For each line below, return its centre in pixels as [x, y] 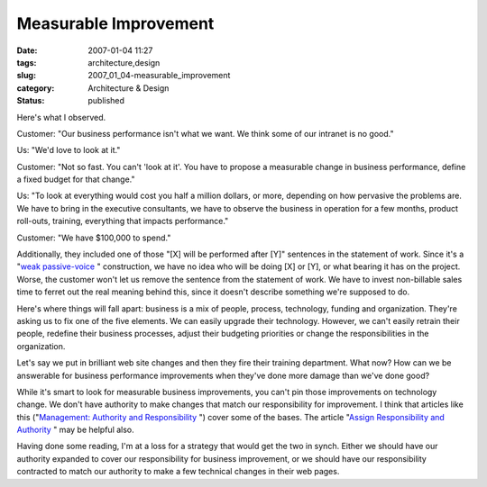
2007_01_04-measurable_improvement [159, 76]
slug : [26, 76]
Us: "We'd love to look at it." [69, 150]
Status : [31, 101]
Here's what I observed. [61, 117]
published [106, 101]
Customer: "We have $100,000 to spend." [94, 238]
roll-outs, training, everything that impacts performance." [123, 221]
